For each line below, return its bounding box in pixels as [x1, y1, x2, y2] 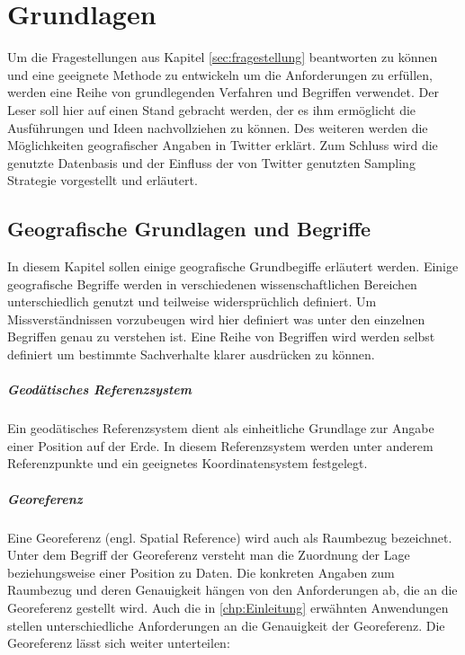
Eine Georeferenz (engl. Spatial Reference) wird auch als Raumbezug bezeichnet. [7, 527, 452, 546]
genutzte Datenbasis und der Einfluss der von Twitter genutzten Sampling [7, 153, 416, 172]
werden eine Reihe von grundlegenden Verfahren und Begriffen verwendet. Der [7, 83, 439, 102]
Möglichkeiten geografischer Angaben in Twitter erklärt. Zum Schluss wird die [7, 136, 438, 155]
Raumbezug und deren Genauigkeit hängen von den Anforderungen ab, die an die [7, 580, 458, 599]
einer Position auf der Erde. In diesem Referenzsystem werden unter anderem [7, 436, 434, 455]
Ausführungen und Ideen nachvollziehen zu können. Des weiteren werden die [7, 118, 428, 137]
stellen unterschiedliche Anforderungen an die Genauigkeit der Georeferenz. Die [7, 615, 445, 634]
